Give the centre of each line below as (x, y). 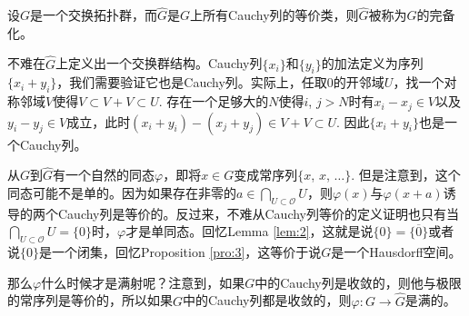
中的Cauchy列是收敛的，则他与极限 (358, 282)
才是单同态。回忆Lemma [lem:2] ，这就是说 (249, 231)
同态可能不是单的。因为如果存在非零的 (122, 193)
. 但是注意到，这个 (406, 175)
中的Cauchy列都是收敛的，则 (267, 300)
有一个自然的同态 (104, 175)
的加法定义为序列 (372, 63)
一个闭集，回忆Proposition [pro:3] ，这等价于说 (186, 252)
